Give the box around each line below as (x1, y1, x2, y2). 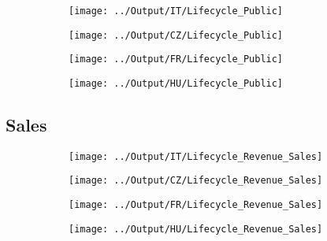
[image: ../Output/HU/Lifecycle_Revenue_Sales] (69, 223, 323, 235)
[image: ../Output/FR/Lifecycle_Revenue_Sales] (69, 199, 323, 211)
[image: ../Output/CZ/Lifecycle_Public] (69, 29, 284, 41)
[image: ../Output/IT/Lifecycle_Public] (69, 6, 284, 17)
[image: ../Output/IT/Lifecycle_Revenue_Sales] (69, 150, 323, 162)
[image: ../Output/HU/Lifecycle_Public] (69, 77, 284, 89)
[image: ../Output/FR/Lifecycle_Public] (69, 54, 284, 65)
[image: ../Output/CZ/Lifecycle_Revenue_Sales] (69, 175, 323, 187)
